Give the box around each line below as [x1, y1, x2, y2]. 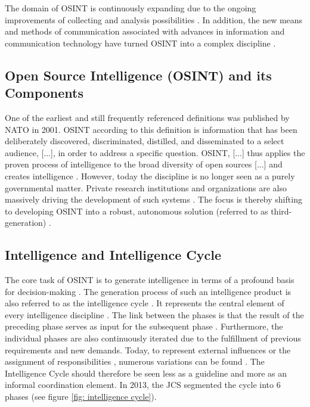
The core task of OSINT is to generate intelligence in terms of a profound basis [5, 274, 294, 286]
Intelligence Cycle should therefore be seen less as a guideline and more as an [5, 366, 287, 379]
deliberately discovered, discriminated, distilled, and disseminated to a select [5, 135, 284, 147]
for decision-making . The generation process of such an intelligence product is [5, 285, 292, 297]
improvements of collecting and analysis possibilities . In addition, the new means [5, 13, 303, 26]
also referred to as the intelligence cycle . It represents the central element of [5, 297, 284, 309]
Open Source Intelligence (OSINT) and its [5, 66, 272, 84]
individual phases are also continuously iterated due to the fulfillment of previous [5, 332, 301, 344]
